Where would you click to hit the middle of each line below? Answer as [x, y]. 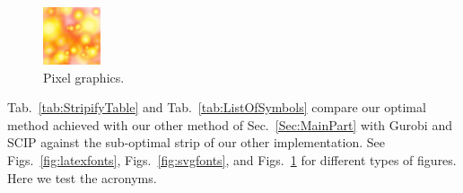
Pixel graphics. [84, 77]
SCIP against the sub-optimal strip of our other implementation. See [196, 142]
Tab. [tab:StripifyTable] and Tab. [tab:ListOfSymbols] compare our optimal [217, 107]
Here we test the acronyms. [82, 177]
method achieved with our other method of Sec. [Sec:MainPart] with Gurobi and [230, 124]
